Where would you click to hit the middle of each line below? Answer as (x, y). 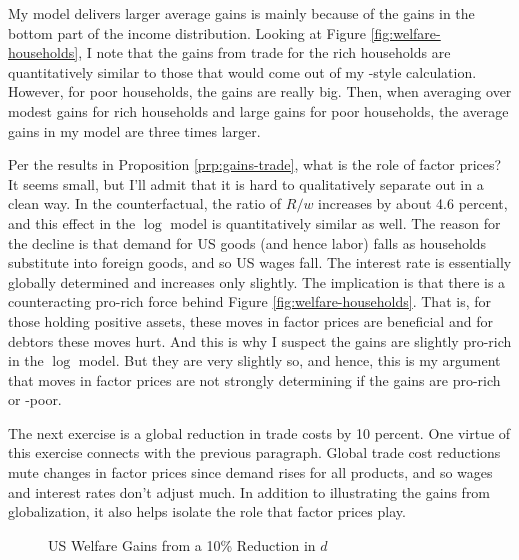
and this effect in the (72, 222)
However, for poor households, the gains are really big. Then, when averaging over (260, 91)
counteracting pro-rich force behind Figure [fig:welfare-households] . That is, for (249, 301)
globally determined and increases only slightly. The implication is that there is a (257, 281)
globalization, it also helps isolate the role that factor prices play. (207, 511)
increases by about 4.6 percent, (413, 203)
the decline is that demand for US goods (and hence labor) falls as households (247, 242)
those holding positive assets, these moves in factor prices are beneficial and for (250, 320)
